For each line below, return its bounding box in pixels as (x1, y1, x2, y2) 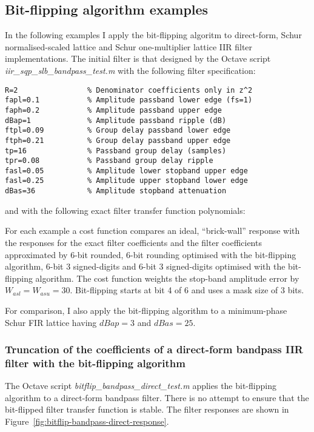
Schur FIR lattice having (5, 316, 97, 328)
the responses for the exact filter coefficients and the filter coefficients (5, 236, 262, 248)
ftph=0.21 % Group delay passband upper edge (5, 136, 231, 145)
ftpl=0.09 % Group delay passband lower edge (5, 126, 231, 135)
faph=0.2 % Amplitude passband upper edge (5, 105, 222, 115)
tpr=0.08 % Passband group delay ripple (5, 156, 213, 165)
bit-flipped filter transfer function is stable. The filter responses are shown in (5, 403, 289, 416)
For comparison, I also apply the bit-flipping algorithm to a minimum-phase (5, 304, 287, 316)
